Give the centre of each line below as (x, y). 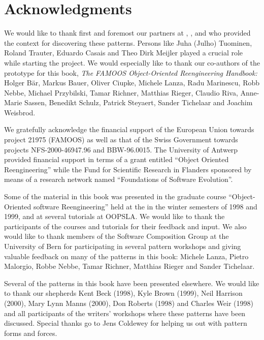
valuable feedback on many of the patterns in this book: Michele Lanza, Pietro (126, 256)
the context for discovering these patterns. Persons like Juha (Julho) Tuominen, (128, 42)
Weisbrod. (20, 112)
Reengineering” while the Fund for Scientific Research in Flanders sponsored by (128, 169)
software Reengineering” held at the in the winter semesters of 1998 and (145, 206)
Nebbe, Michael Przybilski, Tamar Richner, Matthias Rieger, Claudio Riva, (121, 92)
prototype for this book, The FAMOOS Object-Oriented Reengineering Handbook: (131, 72)
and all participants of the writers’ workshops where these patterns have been (125, 313)
